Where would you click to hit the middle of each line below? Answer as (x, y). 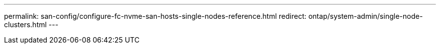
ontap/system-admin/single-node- (365, 16)
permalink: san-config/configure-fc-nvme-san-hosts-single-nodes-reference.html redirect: (155, 16)
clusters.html (25, 24)
